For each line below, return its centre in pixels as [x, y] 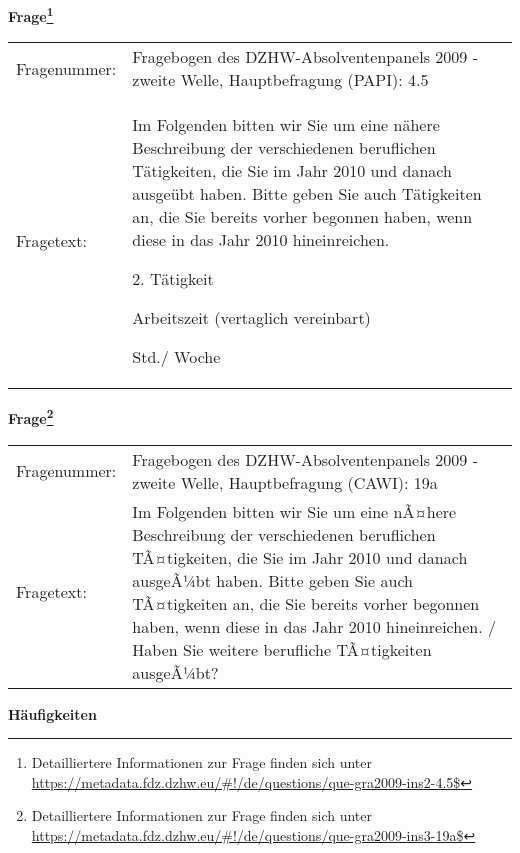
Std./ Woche [176, 357]
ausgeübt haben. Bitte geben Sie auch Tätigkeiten [307, 194]
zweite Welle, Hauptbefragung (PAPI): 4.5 [280, 80]
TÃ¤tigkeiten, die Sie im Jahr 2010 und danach [300, 557]
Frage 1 [31, 14]
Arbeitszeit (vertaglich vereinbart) [251, 318]
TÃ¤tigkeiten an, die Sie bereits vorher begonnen [306, 603]
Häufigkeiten [52, 713]
